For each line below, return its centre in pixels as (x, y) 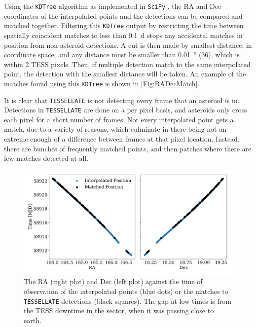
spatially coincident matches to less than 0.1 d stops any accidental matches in (123, 35)
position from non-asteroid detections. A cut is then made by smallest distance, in (128, 45)
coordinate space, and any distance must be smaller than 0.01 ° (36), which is (122, 54)
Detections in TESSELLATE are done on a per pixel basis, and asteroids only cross (126, 110)
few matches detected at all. (46, 158)
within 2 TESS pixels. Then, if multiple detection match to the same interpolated (127, 64)
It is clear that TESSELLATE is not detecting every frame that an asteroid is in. (122, 100)
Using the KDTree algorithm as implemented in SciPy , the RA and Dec (113, 6)
